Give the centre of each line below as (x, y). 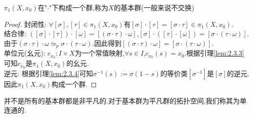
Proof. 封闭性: (25, 24)
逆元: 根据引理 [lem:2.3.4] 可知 (49, 73)
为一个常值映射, (100, 53)
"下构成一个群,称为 (78, 7)
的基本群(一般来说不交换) (154, 7)
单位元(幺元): (25, 53)
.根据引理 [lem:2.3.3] (214, 53)
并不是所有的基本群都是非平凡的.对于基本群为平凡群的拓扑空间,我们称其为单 (125, 100)
